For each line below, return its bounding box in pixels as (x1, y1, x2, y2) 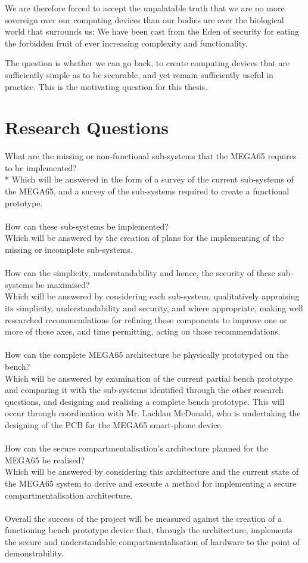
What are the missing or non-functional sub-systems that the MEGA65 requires (5, 150, 297, 162)
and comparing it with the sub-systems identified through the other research (5, 383, 284, 396)
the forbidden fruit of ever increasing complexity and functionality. (5, 36, 248, 49)
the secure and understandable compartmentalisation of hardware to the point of (5, 535, 300, 547)
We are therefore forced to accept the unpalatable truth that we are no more (5, 2, 285, 14)
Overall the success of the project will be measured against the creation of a (5, 512, 282, 524)
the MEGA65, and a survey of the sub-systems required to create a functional (5, 185, 290, 197)
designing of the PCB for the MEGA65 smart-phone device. (5, 418, 223, 431)
